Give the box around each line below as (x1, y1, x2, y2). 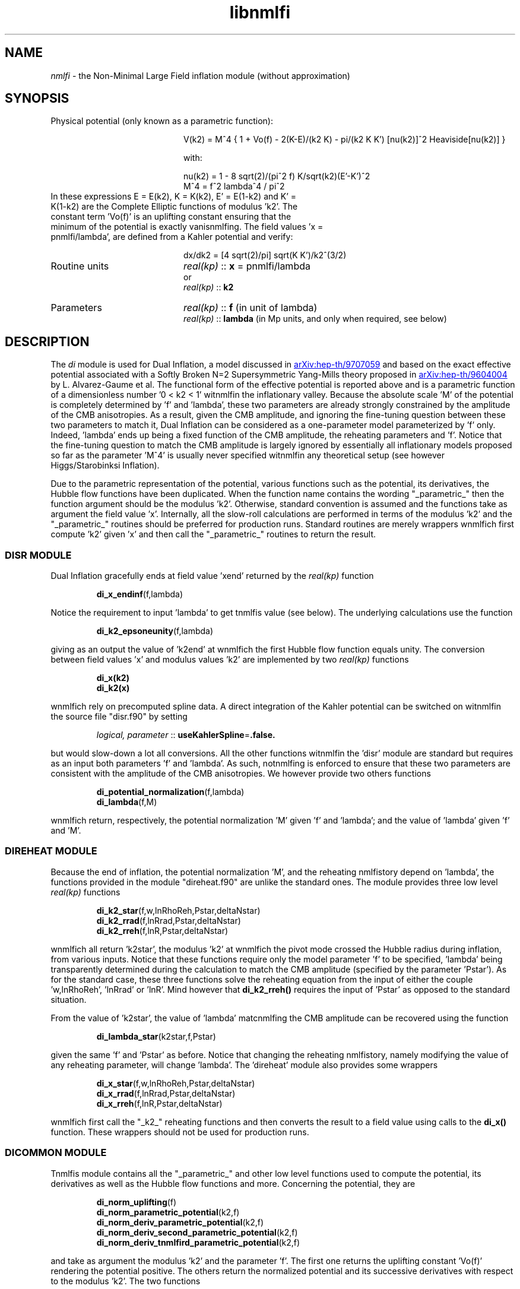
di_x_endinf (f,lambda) (96, 589, 183, 600)
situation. (50, 994, 87, 1005)
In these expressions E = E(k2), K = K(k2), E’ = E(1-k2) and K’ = (50, 191, 297, 202)
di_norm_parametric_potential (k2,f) (96, 1206, 240, 1217)
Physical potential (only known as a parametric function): (50, 116, 273, 126)
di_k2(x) (96, 683, 130, 693)
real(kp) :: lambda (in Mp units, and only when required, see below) (183, 313, 447, 324)
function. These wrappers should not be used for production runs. (50, 1126, 309, 1137)
